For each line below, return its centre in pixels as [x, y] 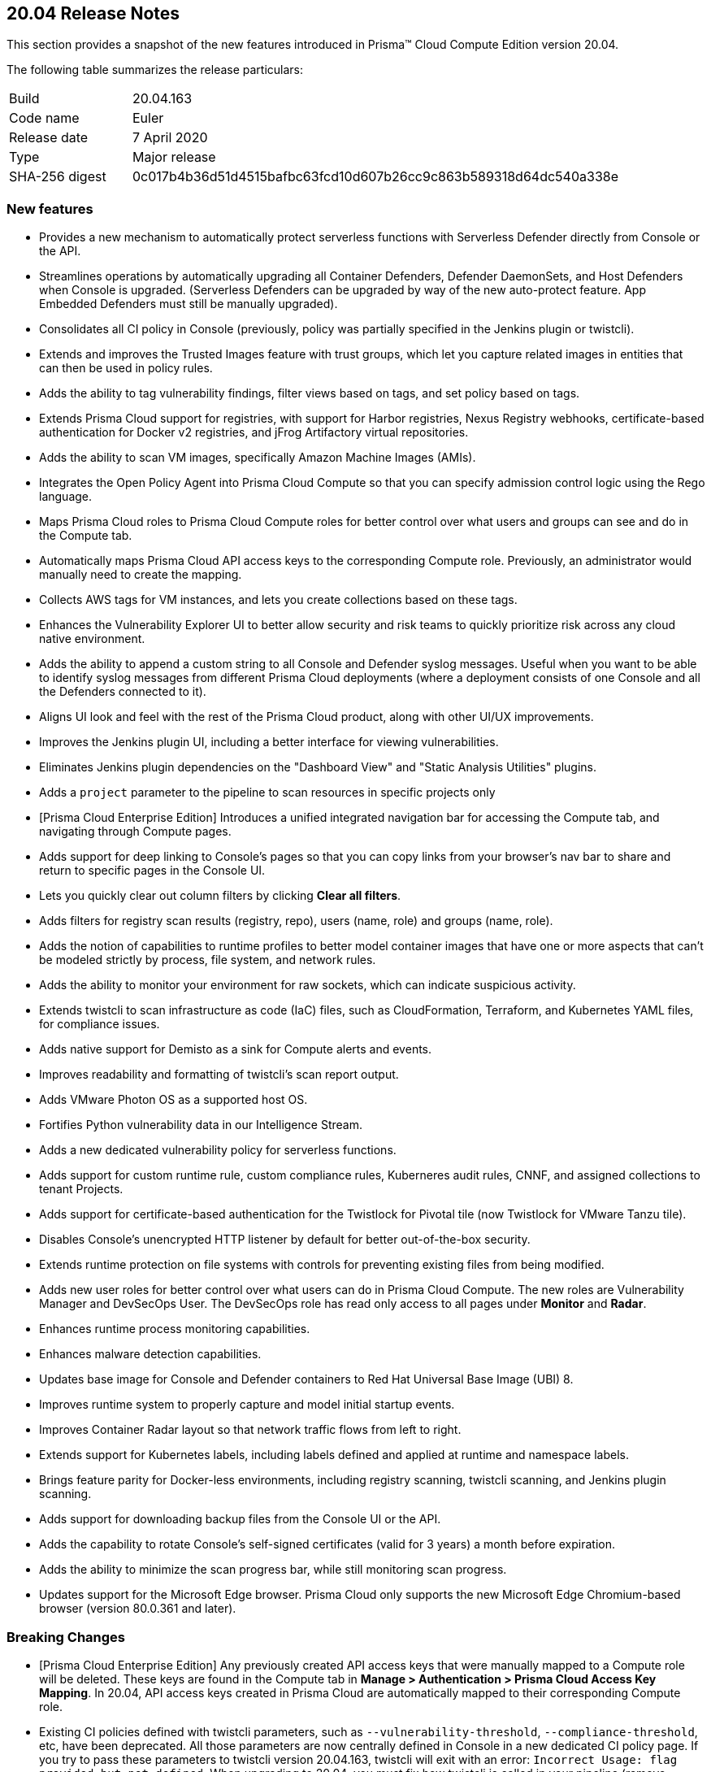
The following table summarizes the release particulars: [155, 70]
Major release [174, 157]
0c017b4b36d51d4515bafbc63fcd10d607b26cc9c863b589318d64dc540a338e [376, 177]
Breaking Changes [66, 1637]
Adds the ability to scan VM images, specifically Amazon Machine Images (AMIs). [258, 458]
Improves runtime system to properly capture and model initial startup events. [247, 1405]
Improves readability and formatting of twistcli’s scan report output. [219, 1075]
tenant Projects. [81, 1189]
